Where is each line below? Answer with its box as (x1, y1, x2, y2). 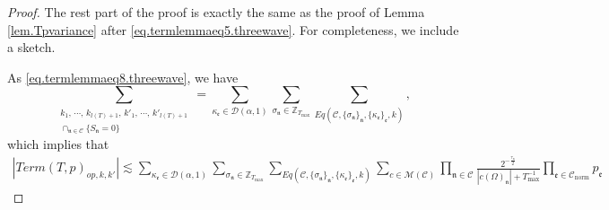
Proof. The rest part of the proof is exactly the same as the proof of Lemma (7, 3, 425, 21)
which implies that (7, 135, 109, 153)
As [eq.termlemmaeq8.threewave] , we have (7, 67, 239, 86)
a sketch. (7, 38, 56, 57)
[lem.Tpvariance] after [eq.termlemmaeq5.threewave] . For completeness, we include (7, 20, 459, 39)
